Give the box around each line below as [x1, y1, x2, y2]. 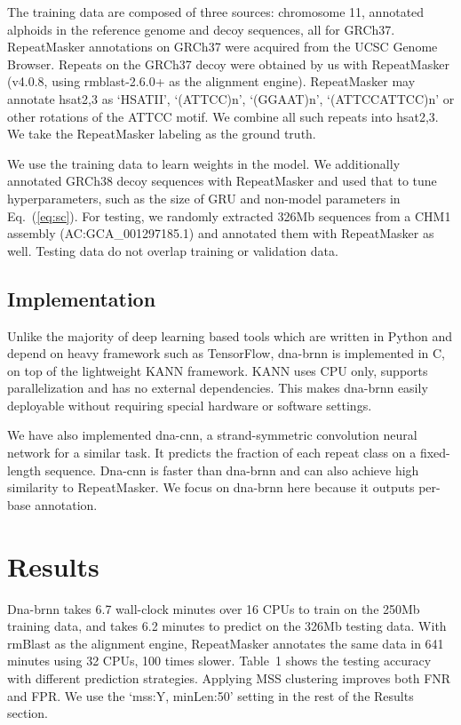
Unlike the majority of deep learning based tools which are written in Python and [7, 326, 453, 345]
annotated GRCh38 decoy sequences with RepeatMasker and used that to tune [7, 171, 437, 190]
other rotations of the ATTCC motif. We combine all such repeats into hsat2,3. [7, 107, 439, 125]
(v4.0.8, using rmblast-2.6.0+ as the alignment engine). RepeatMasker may [7, 72, 416, 91]
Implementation [7, 284, 156, 312]
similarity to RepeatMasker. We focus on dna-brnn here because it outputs [7, 478, 415, 497]
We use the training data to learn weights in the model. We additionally [7, 154, 401, 172]
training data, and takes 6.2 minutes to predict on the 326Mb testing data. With [7, 617, 447, 635]
